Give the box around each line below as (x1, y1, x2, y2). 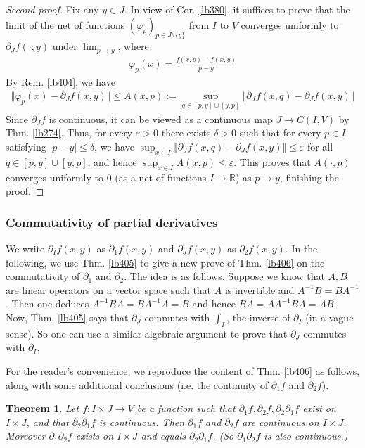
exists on (75, 428, 114, 443)
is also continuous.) (264, 428, 348, 443)
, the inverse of (226, 309, 290, 324)
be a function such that (136, 401, 236, 416)
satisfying (6, 139, 46, 154)
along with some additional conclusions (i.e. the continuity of (6, 377, 269, 392)
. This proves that (233, 154, 311, 169)
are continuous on (242, 414, 319, 429)
